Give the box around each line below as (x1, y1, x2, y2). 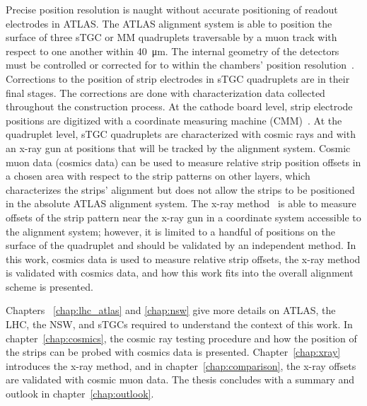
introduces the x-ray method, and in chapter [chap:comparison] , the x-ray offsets (6, 358, 356, 373)
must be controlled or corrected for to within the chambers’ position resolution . (6, 57, 354, 72)
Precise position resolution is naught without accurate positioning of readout (6, 2, 338, 16)
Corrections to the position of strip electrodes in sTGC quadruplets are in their (6, 71, 350, 86)
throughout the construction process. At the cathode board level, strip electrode (6, 99, 353, 114)
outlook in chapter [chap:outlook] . (6, 386, 154, 401)
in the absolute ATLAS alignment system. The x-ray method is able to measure (6, 196, 356, 211)
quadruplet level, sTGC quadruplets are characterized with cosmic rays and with (6, 127, 356, 141)
